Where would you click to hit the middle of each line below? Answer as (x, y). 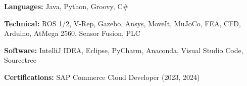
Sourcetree (20, 60)
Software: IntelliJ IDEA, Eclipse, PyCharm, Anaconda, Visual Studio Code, (124, 50)
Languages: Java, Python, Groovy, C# (66, 6)
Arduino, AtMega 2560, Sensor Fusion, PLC (72, 33)
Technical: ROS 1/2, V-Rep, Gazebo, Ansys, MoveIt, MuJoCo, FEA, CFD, (122, 23)
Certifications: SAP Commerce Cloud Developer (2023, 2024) (102, 77)
